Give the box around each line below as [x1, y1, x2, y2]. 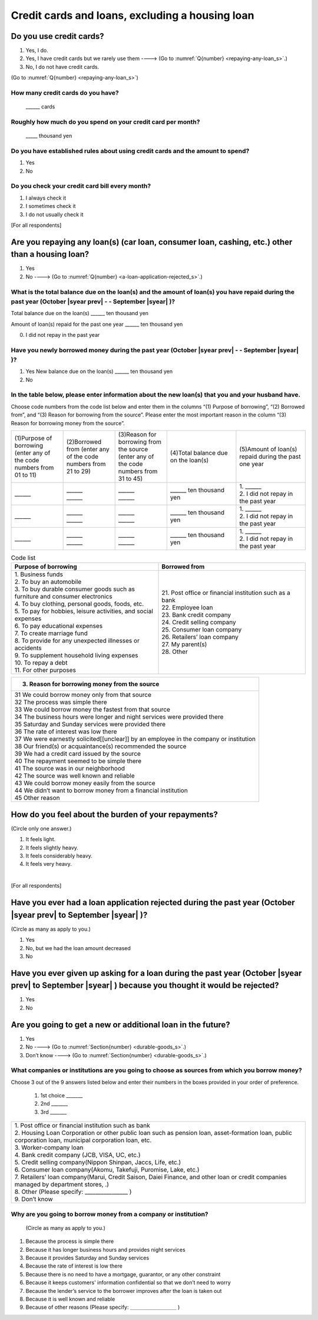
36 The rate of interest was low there [14, 727, 117, 736]
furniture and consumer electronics [14, 593, 112, 601]
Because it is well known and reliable [25, 1295, 115, 1302]
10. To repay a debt [14, 659, 68, 667]
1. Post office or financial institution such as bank [14, 1121, 150, 1130]
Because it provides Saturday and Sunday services [25, 1254, 150, 1261]
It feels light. [25, 836, 56, 843]
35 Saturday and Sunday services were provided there [14, 720, 166, 729]
